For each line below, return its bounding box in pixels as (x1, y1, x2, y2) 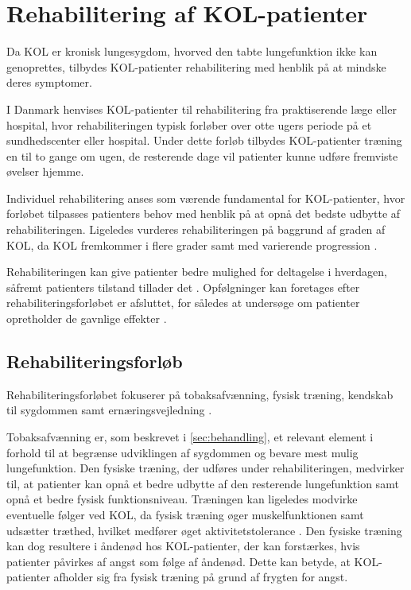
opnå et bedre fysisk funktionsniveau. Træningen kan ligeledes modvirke (6, 491, 358, 507)
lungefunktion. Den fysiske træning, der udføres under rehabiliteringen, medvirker (6, 460, 405, 476)
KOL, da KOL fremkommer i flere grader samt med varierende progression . (6, 236, 378, 253)
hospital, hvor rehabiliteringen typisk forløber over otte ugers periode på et (6, 116, 372, 133)
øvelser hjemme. (6, 163, 84, 180)
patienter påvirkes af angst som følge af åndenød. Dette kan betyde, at (6, 553, 351, 569)
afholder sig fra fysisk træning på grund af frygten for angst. (53, 569, 348, 585)
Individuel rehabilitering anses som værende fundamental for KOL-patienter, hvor (6, 189, 405, 206)
